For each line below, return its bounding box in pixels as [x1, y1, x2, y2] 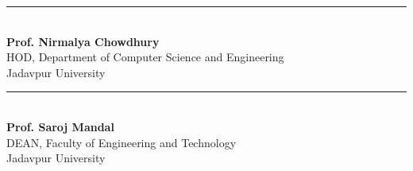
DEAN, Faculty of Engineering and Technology [6, 134, 237, 150]
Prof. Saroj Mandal [6, 118, 114, 134]
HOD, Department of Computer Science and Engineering [6, 49, 284, 65]
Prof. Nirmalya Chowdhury [6, 33, 160, 49]
